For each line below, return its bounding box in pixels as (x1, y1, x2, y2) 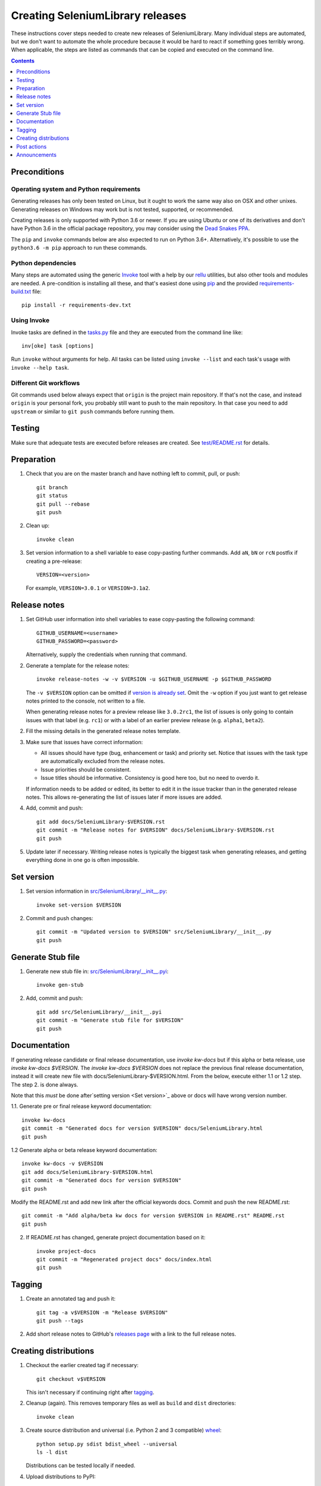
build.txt (11, 288, 32, 295)
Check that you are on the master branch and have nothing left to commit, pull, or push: (26, 470, 240, 477)
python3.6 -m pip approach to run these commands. (11, 244, 147, 251)
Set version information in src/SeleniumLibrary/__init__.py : (26, 887, 168, 895)
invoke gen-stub (36, 981, 84, 988)
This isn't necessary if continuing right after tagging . (26, 1389, 155, 1396)
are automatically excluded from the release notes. (40, 758, 165, 765)
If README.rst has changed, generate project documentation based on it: (26, 1234, 206, 1241)
